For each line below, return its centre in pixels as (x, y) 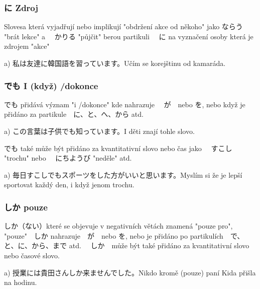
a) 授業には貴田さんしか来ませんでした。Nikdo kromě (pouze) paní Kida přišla (130, 272)
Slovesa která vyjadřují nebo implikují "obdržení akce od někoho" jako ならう (123, 26)
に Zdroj (21, 7)
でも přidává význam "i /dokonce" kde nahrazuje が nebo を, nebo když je (125, 104)
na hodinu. (21, 282)
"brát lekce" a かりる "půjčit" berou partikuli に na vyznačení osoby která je (129, 36)
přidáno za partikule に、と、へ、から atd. (74, 114)
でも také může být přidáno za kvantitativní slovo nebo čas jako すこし (118, 148)
